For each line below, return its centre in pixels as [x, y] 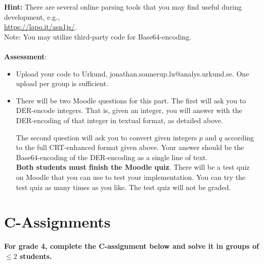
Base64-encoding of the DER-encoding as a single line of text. [112, 157]
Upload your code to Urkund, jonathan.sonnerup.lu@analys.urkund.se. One [133, 73]
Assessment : [26, 56]
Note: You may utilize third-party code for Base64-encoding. [98, 36]
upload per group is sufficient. [62, 83]
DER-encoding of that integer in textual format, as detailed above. [119, 120]
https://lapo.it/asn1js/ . [40, 27]
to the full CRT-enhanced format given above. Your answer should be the [130, 147]
